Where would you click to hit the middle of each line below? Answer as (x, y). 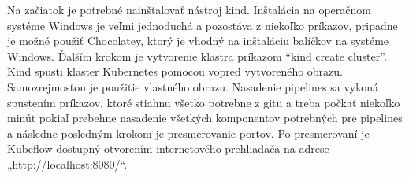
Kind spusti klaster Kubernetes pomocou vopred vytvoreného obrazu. (175, 71)
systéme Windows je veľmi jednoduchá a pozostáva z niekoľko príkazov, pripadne (203, 25)
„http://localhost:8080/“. (67, 163)
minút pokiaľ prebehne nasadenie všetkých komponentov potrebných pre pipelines (205, 118)
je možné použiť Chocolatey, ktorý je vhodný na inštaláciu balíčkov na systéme (198, 41)
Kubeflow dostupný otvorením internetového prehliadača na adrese (168, 148)
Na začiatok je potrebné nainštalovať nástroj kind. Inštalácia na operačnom (189, 9)
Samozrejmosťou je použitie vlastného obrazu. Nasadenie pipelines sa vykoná (193, 86)
